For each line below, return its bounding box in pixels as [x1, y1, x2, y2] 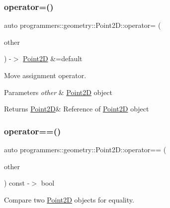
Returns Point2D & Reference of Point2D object [4, 104, 149, 114]
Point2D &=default [23, 53, 83, 64]
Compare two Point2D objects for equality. [4, 194, 134, 205]
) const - [4, 178, 30, 188]
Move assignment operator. [4, 70, 86, 80]
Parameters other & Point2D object [4, 87, 112, 97]
